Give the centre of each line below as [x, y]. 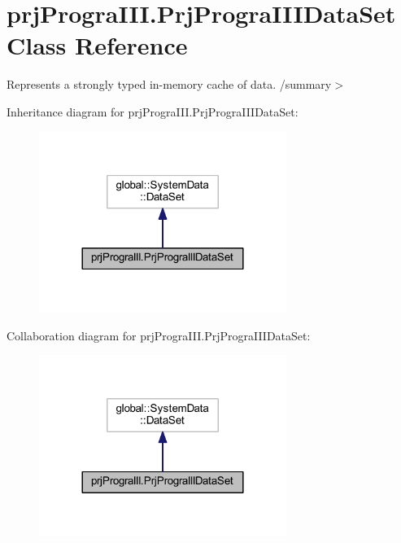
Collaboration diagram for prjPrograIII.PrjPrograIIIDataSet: [159, 335]
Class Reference [97, 45]
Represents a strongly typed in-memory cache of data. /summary [169, 84]
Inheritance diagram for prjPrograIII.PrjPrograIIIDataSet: [153, 111]
